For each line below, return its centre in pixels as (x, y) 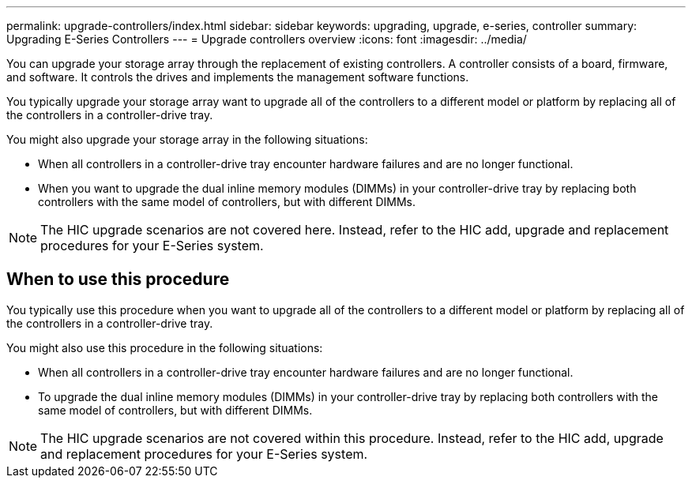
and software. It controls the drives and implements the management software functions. (238, 77)
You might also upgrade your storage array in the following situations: (187, 139)
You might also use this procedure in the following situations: (165, 347)
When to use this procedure (118, 280)
